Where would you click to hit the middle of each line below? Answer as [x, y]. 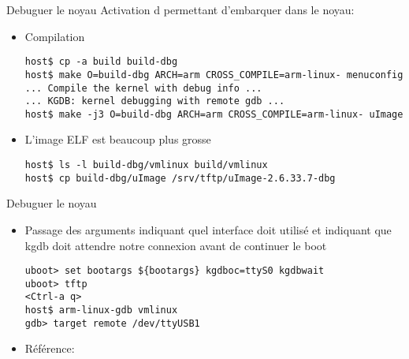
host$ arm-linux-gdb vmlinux [101, 310]
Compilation [55, 36]
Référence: [50, 348]
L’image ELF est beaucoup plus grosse [118, 139]
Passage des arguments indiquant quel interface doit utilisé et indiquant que [208, 229]
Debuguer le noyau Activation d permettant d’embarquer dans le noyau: [180, 9]
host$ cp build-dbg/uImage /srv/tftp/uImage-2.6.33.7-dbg [180, 178]
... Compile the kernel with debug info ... [143, 88]
